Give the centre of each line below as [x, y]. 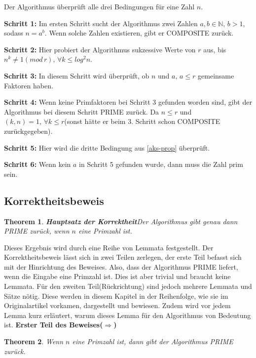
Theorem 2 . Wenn [34, 341]
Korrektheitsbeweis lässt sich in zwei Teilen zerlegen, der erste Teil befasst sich [123, 257]
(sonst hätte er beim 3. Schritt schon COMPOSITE [142, 121]
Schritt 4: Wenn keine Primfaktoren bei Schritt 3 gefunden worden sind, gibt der [128, 102]
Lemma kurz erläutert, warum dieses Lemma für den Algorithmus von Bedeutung [128, 315]
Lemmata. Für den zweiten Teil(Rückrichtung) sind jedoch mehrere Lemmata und [128, 286]
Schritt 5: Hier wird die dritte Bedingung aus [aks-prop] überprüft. [107, 147]
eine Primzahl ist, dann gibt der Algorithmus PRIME [153, 341]
